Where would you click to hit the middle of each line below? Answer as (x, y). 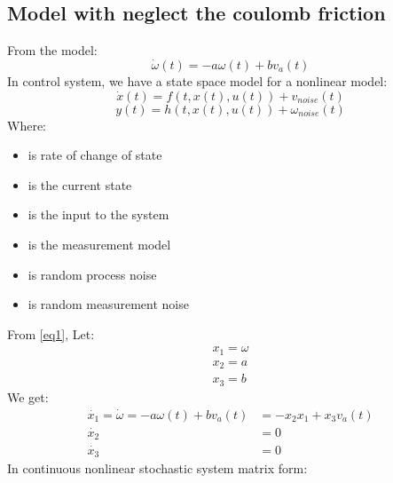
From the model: (52, 50)
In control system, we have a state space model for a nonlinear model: (197, 81)
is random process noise (92, 274)
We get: (28, 396)
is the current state (80, 184)
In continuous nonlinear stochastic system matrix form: (157, 468)
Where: (27, 125)
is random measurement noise (108, 304)
